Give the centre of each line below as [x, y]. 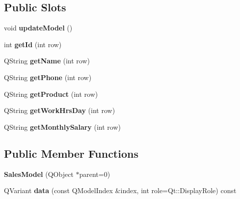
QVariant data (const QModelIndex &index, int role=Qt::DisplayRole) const [120, 190]
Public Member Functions [71, 153]
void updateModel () [38, 28]
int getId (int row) [33, 44]
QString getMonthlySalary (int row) [62, 127]
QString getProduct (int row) [51, 94]
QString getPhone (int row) [48, 77]
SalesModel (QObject [39, 174]
